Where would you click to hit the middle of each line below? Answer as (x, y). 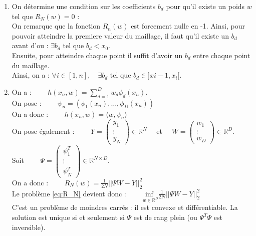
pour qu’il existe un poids (205, 6)
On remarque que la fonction (56, 26)
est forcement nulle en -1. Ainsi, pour (188, 26)
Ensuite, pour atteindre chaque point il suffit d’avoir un (97, 55)
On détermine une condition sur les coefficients (84, 6)
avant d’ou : (30, 45)
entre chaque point (222, 55)
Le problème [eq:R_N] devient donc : (69, 193)
